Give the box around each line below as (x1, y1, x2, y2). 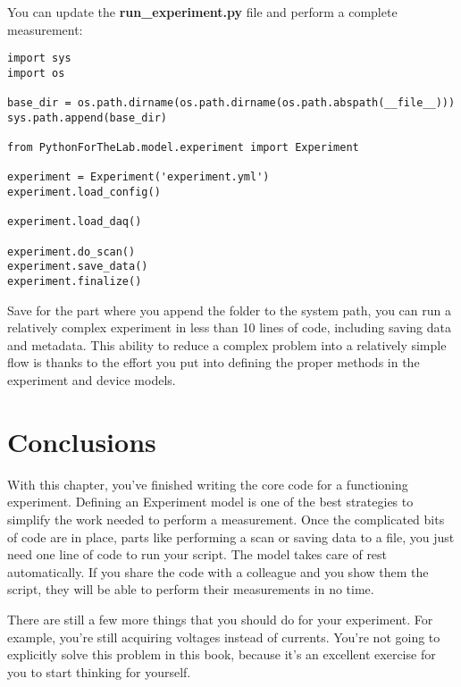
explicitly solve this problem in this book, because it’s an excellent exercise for (7, 645, 436, 664)
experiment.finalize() (7, 275, 142, 289)
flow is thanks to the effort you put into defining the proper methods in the (7, 353, 420, 372)
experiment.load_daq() (7, 215, 142, 229)
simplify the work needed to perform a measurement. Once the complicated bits (7, 509, 445, 528)
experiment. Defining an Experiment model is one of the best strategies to (7, 492, 414, 511)
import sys (7, 52, 71, 65)
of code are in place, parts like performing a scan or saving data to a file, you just (7, 527, 455, 546)
